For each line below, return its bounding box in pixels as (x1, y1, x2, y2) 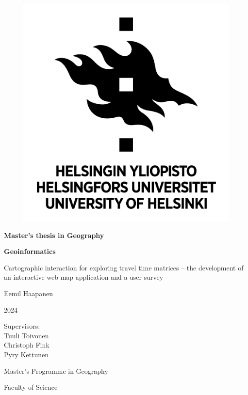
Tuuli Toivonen (4, 330, 49, 340)
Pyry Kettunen (4, 349, 49, 359)
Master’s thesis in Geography (4, 230, 104, 240)
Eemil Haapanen (4, 288, 53, 298)
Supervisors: (4, 321, 40, 331)
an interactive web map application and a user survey (4, 272, 164, 282)
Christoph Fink (4, 340, 50, 350)
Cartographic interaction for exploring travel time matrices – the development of (4, 262, 244, 272)
